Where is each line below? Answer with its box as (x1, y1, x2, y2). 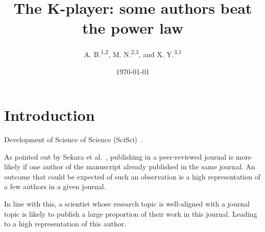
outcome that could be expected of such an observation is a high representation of (4, 171, 261, 182)
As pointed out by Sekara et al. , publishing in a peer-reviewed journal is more (4, 151, 252, 162)
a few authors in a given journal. (4, 181, 106, 192)
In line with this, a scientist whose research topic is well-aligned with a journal (4, 198, 250, 209)
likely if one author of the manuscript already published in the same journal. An (4, 161, 255, 172)
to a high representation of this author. (4, 218, 127, 229)
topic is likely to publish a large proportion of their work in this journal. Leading (4, 208, 257, 219)
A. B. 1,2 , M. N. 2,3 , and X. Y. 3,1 (84, 47, 182, 59)
